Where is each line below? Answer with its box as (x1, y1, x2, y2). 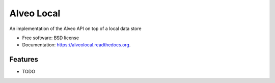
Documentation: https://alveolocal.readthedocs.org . (22, 42, 131, 48)
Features (9, 55, 38, 64)
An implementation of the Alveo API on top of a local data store (9, 25, 142, 32)
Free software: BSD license (22, 35, 79, 41)
